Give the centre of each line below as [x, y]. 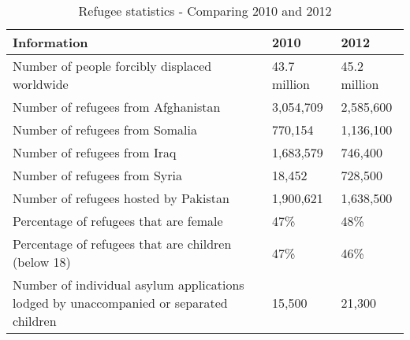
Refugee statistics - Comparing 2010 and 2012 [205, 11]
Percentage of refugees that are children [122, 244]
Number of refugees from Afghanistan [117, 107]
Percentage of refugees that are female [118, 221]
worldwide [41, 84]
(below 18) [42, 262]
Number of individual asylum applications [129, 285]
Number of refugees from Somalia [105, 129]
